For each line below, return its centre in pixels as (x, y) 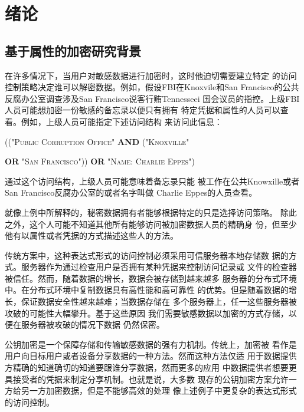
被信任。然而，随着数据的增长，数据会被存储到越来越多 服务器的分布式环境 (151, 278)
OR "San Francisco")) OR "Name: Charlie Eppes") (100, 161)
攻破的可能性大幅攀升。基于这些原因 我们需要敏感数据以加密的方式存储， (147, 313)
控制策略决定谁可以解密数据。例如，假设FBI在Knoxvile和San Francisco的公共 (152, 87)
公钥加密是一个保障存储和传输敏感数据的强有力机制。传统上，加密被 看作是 (151, 344)
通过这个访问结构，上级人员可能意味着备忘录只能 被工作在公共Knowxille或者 (152, 181)
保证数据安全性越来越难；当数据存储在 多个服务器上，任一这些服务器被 (159, 301)
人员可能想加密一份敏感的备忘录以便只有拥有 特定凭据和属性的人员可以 (143, 110)
